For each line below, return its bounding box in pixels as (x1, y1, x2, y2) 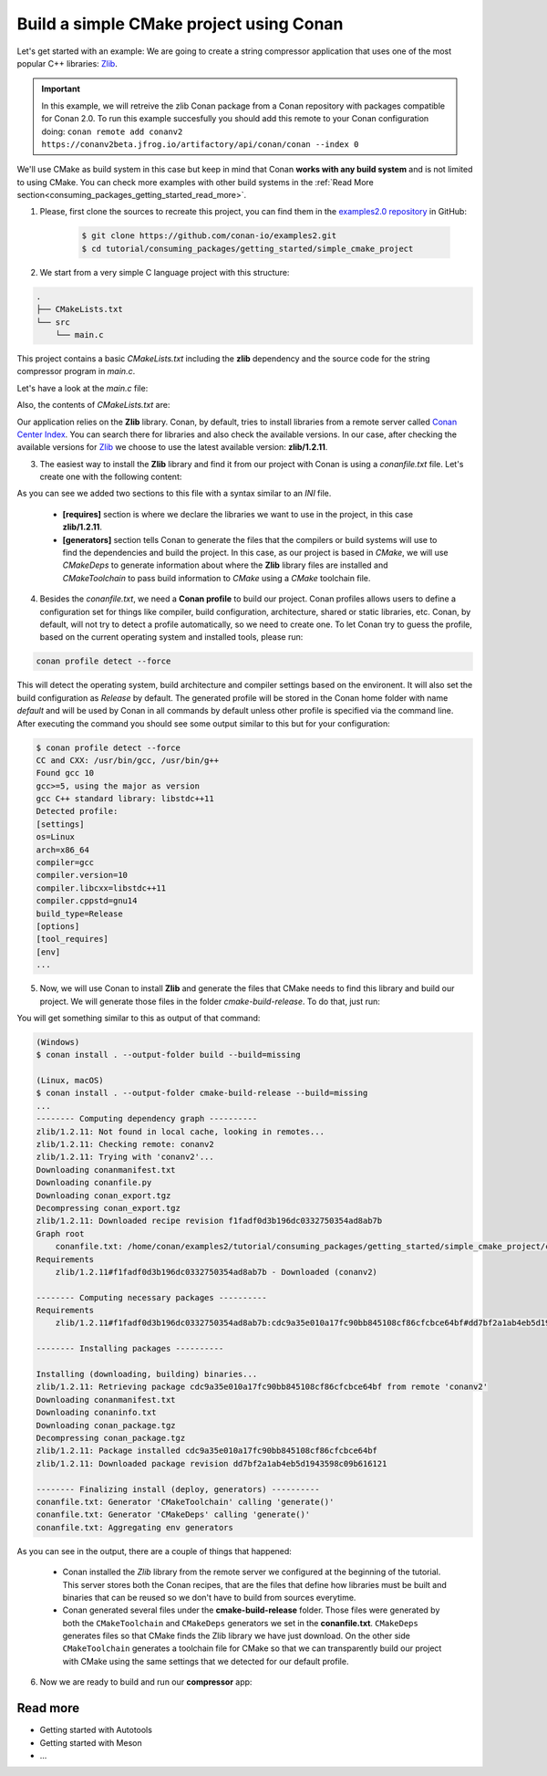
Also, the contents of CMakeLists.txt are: (16, 400, 170, 411)
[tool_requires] (36, 934, 109, 945)
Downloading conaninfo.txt (36, 1407, 157, 1418)
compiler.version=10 (36, 870, 128, 881)
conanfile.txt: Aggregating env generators (36, 1522, 234, 1532)
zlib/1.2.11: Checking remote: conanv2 (36, 1139, 214, 1150)
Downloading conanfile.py (36, 1177, 152, 1188)
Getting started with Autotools (39, 1725, 152, 1736)
